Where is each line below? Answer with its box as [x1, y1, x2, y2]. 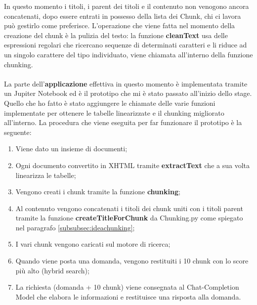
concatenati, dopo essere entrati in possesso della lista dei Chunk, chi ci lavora [4, 10, 241, 21]
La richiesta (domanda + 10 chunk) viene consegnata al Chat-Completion [15, 282, 239, 292]
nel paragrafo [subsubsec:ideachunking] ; [15, 222, 135, 232]
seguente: [4, 127, 32, 137]
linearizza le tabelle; [15, 170, 76, 180]
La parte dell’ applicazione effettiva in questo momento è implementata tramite [4, 78, 248, 88]
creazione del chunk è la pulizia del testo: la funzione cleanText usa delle [4, 30, 228, 40]
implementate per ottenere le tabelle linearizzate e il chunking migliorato [4, 107, 224, 118]
